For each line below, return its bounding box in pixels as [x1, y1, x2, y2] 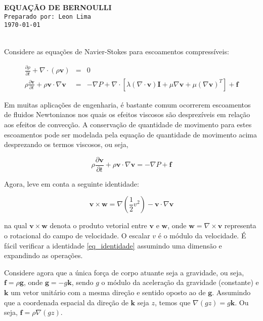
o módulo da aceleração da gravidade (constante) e [101, 277, 259, 288]
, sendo [71, 277, 94, 288]
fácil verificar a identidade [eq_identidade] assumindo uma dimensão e [4, 240, 222, 251]
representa [224, 220, 256, 231]
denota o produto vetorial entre [50, 220, 147, 231]
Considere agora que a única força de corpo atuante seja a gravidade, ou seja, [4, 267, 244, 277]
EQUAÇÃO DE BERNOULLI [4, 2, 112, 12]
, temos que [154, 297, 191, 307]
